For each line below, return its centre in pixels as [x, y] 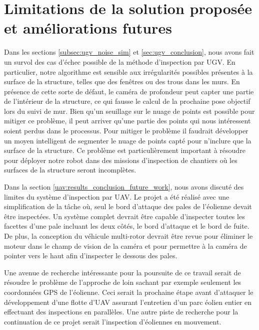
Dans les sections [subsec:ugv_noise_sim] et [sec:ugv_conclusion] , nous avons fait [129, 52]
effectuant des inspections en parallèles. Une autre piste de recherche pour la [121, 312]
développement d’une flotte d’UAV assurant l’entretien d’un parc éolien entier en [128, 302]
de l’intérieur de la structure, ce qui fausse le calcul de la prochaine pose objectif [127, 101]
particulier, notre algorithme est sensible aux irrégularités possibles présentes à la [128, 71]
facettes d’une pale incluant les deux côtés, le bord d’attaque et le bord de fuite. [127, 226]
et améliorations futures [88, 28]
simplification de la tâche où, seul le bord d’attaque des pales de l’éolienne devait [128, 206]
